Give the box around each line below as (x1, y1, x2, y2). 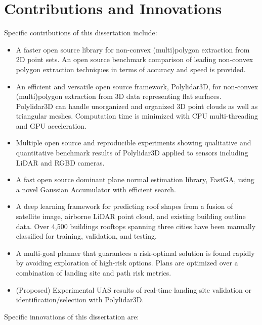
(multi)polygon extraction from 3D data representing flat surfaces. (16, 91, 222, 101)
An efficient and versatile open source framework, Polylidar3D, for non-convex (16, 81, 258, 91)
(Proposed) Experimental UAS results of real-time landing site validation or (16, 284, 252, 295)
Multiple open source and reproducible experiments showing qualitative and (16, 137, 251, 148)
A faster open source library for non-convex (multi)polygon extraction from (16, 44, 250, 55)
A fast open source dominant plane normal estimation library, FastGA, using (16, 174, 254, 185)
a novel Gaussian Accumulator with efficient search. (16, 184, 176, 194)
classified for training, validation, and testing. (16, 231, 157, 241)
